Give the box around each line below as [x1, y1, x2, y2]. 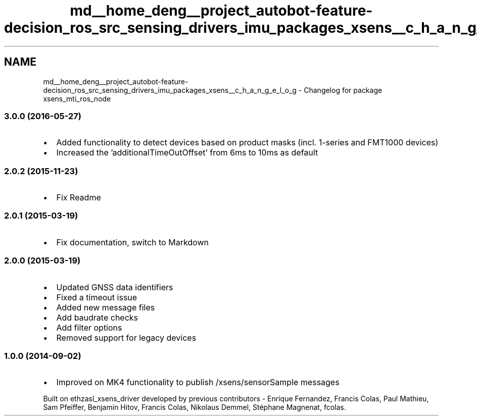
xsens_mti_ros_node [43, 94, 111, 103]
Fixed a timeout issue [56, 292, 137, 302]
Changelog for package [304, 85, 383, 94]
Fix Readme [56, 192, 101, 203]
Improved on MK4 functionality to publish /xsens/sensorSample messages [56, 377, 340, 388]
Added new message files [56, 302, 155, 312]
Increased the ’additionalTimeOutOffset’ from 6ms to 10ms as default [56, 147, 318, 158]
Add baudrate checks [56, 312, 138, 323]
